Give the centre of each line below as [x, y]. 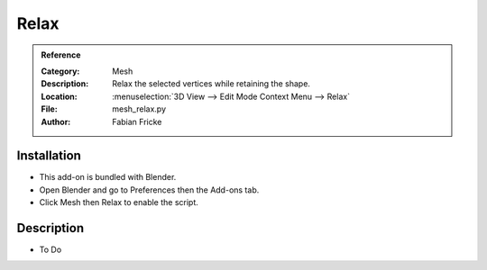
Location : [59, 96]
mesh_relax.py [139, 109]
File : [49, 109]
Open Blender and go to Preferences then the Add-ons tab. [149, 190]
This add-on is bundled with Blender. [108, 177]
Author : [56, 121]
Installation [49, 156]
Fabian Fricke [137, 121]
